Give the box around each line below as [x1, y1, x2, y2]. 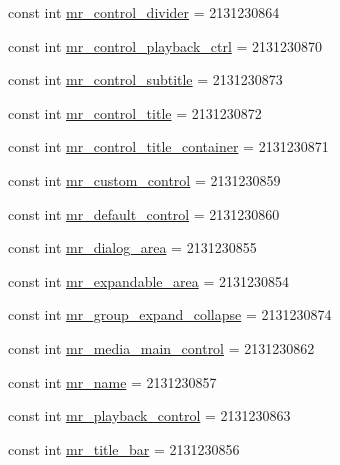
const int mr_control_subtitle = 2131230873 [8, 69, 283, 90]
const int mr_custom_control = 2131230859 [8, 169, 281, 190]
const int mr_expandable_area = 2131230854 [8, 270, 289, 291]
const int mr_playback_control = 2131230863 [8, 405, 291, 426]
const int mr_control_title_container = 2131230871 [8, 136, 329, 157]
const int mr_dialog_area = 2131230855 [8, 237, 257, 258]
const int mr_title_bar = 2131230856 [8, 438, 240, 459]
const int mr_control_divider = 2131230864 [8, 2, 280, 22]
